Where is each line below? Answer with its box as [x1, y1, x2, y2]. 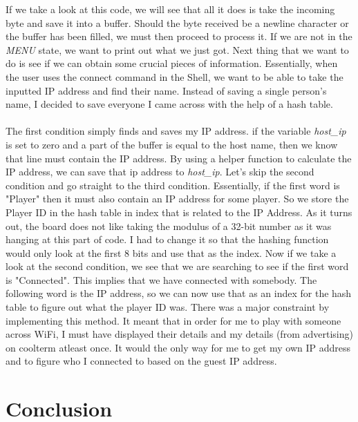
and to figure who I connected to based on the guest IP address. [6, 354, 277, 368]
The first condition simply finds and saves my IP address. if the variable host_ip [6, 124, 346, 138]
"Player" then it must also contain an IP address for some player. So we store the [6, 191, 349, 206]
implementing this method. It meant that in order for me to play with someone [6, 313, 341, 327]
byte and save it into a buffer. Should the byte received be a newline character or [6, 15, 349, 30]
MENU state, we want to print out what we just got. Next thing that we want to [6, 42, 349, 57]
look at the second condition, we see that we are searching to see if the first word [6, 259, 349, 274]
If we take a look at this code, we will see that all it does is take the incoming [6, 2, 335, 16]
